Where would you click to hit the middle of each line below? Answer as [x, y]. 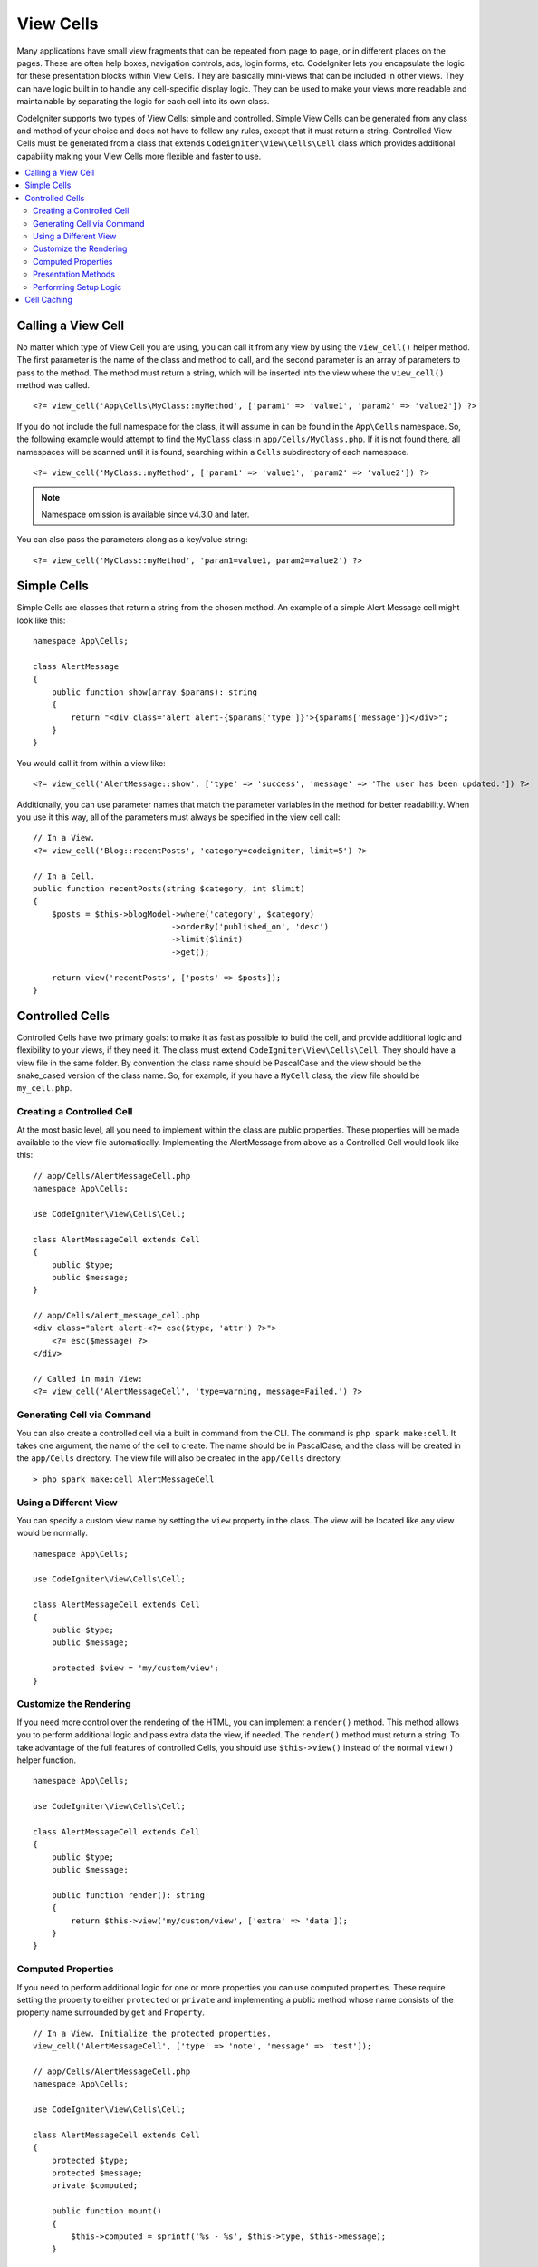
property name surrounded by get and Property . [111, 2012]
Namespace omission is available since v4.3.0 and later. [145, 514]
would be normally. [52, 1533]
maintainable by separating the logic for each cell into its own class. [143, 102]
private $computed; [95, 2186]
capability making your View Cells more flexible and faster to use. [139, 156]
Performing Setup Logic [77, 287]
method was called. [53, 385]
